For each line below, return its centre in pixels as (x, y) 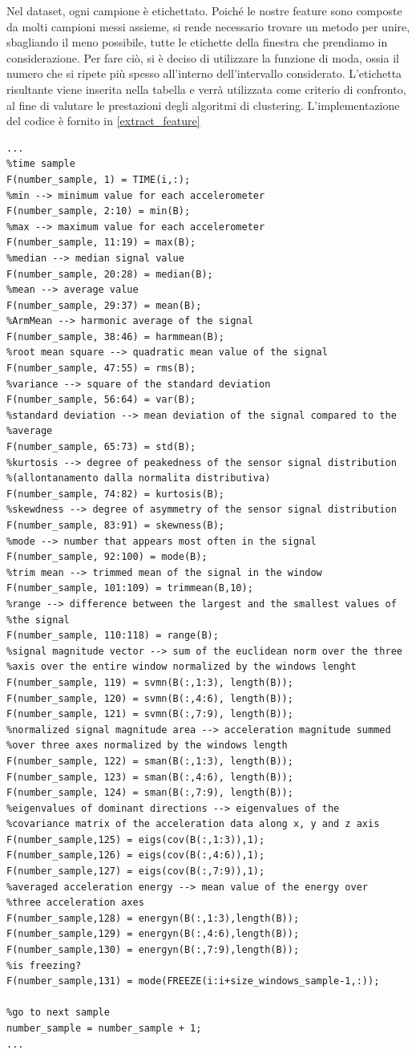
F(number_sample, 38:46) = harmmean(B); (116, 336)
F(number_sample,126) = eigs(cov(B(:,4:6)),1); (136, 855)
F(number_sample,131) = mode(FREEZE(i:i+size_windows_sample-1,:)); (193, 981)
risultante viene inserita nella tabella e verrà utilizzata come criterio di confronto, (206, 89)
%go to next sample (58, 1013)
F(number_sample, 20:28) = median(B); (110, 274)
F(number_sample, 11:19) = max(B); (101, 243)
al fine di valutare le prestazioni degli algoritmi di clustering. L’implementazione (203, 105)
